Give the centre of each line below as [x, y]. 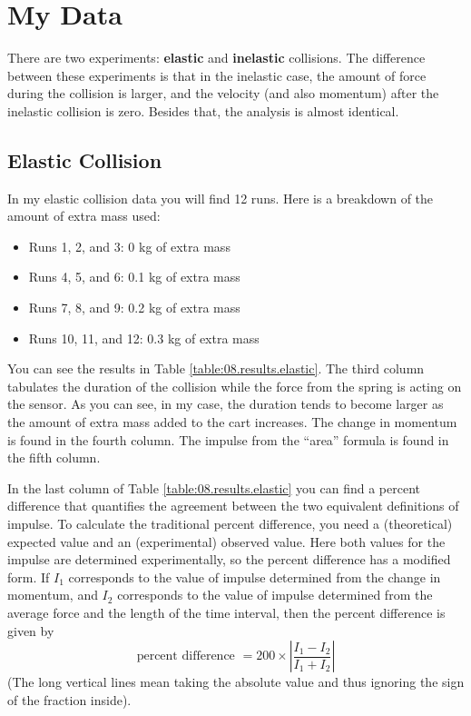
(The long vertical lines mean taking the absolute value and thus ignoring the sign [236, 682]
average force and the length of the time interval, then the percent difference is [226, 612]
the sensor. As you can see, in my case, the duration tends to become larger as [226, 404]
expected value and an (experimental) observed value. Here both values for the [226, 541]
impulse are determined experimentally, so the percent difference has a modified [229, 559]
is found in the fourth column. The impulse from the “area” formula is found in [228, 439]
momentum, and [53, 595]
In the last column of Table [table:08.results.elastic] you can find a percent [214, 487]
